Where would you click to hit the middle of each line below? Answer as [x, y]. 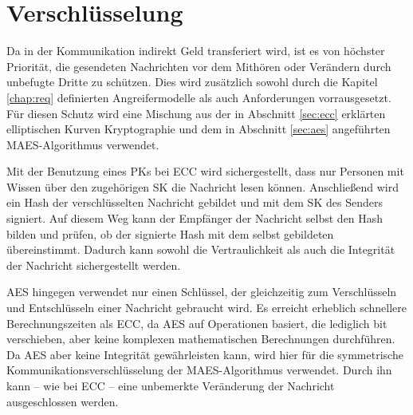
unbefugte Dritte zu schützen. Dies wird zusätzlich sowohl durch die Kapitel [192, 82]
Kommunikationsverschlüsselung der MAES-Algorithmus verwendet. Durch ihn [199, 370]
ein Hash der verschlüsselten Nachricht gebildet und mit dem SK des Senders [195, 202]
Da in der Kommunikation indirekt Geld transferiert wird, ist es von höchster [196, 51]
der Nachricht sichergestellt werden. [94, 265]
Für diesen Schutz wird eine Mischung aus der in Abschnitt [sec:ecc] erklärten [196, 113]
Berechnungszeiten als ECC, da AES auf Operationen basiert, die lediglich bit [197, 323]
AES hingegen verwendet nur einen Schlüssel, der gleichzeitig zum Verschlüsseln [202, 292]
